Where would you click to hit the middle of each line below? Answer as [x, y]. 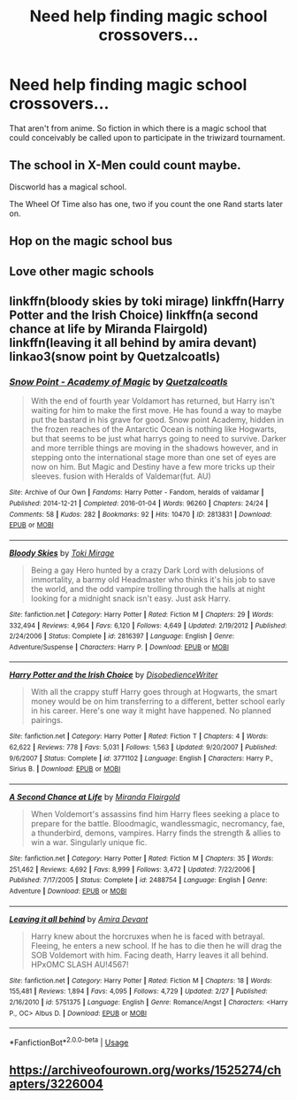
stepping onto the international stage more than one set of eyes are [153, 458]
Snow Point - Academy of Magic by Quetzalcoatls [118, 381]
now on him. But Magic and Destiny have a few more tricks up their [153, 467]
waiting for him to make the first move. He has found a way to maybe [156, 411]
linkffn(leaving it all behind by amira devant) [133, 342]
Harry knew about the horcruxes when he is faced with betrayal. [148, 936]
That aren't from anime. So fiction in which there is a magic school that [138, 128]
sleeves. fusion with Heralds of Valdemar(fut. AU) [121, 476]
